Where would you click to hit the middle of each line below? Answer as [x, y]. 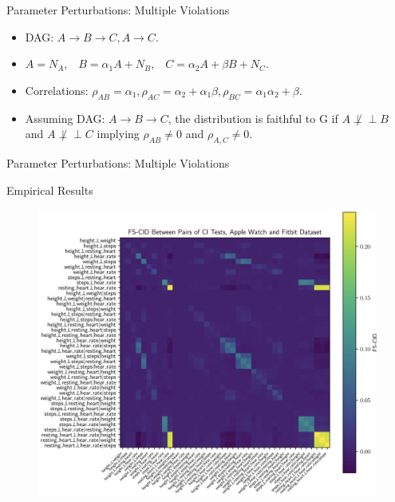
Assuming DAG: [65, 118]
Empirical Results [50, 190]
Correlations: [57, 90]
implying [118, 134]
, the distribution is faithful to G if [253, 118]
